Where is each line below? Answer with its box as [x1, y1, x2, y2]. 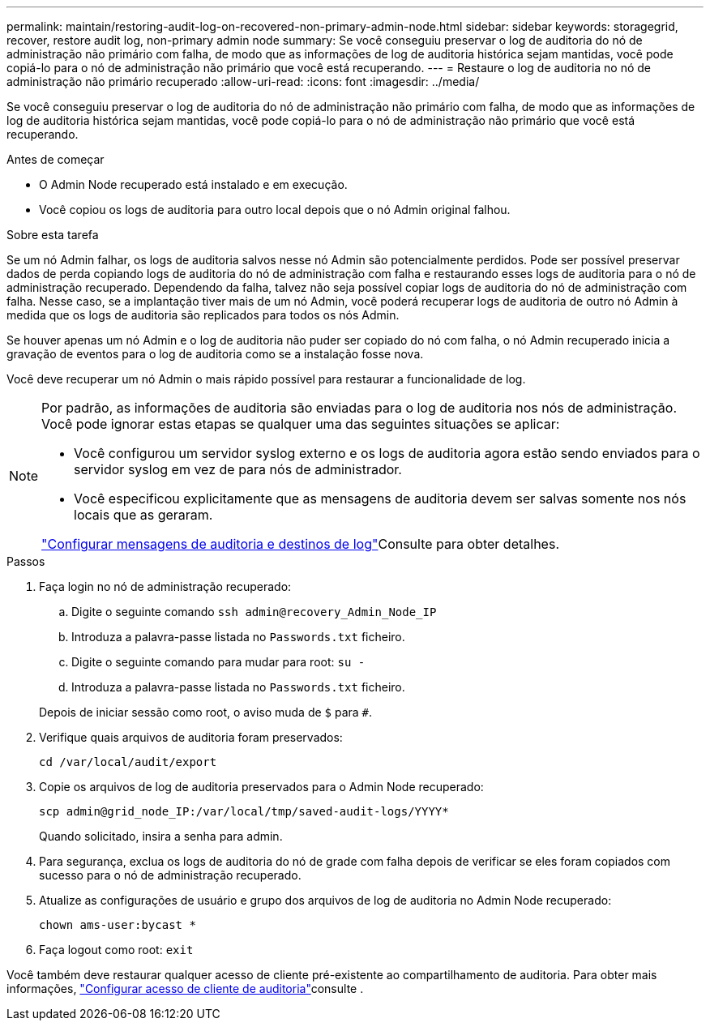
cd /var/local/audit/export [39, 755, 217, 768]
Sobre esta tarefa [6, 228, 99, 242]
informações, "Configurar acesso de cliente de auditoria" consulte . [6, 982, 364, 995]
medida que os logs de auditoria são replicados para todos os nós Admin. [6, 308, 400, 322]
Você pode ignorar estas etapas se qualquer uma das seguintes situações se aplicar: [41, 416, 560, 432]
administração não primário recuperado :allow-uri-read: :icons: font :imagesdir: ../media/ [6, 75, 480, 88]
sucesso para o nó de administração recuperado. [39, 868, 302, 882]
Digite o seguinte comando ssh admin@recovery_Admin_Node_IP [71, 605, 437, 618]
